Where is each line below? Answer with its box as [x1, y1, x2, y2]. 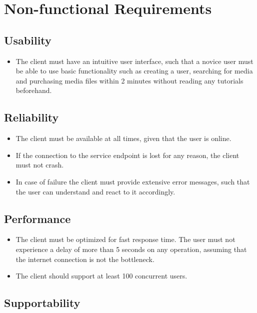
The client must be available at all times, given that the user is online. [15, 133, 231, 143]
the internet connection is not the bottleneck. [15, 253, 154, 264]
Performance [4, 210, 71, 226]
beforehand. [15, 85, 52, 95]
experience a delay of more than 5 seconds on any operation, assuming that [15, 243, 247, 254]
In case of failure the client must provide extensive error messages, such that [15, 176, 250, 186]
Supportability [4, 295, 80, 310]
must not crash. [15, 159, 64, 170]
